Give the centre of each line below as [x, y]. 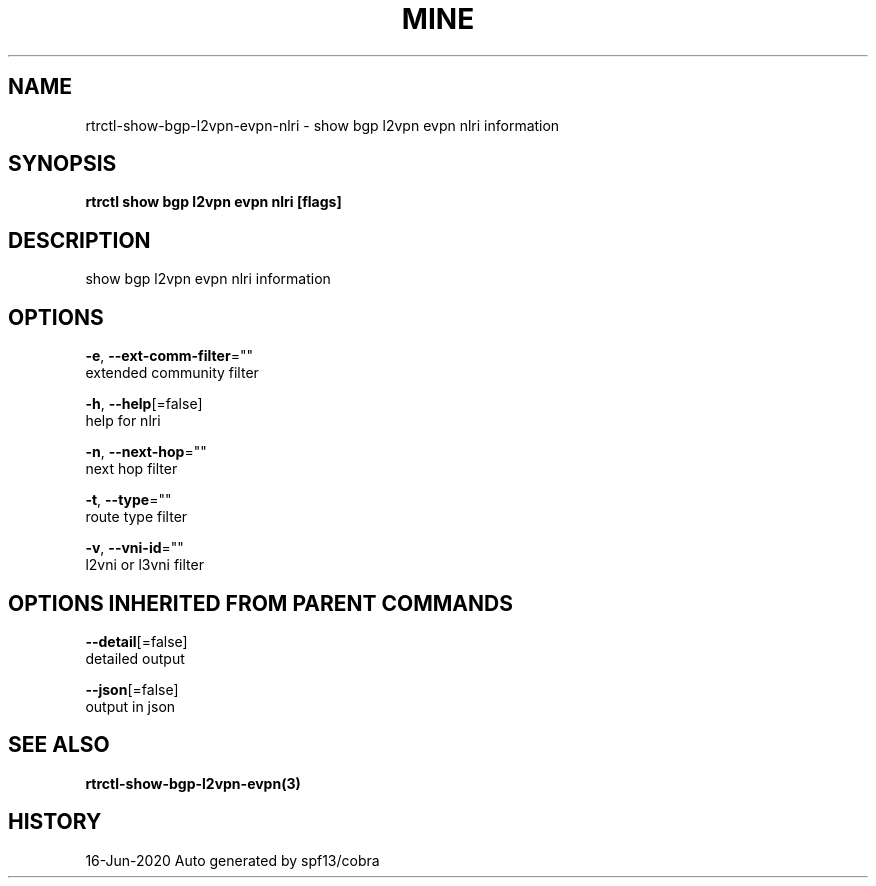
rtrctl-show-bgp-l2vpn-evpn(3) [193, 783]
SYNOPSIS [62, 164]
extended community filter [172, 373]
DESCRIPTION [79, 240]
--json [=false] [132, 689]
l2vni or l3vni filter [144, 565]
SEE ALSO [59, 745]
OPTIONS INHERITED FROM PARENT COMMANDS [260, 603]
